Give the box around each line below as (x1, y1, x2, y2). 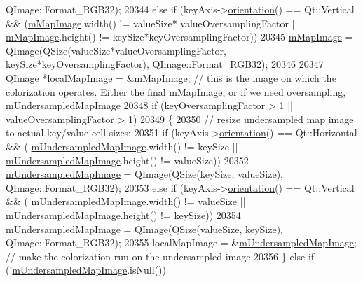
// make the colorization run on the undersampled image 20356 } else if (6, 248, 315, 263)
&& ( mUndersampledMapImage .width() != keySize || (6, 139, 238, 153)
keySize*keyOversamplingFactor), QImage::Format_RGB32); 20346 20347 (6, 57, 324, 71)
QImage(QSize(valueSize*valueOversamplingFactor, (6, 43, 226, 57)
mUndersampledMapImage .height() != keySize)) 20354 (6, 207, 241, 222)
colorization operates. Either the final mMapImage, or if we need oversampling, (6, 84, 346, 99)
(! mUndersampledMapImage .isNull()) (6, 262, 166, 277)
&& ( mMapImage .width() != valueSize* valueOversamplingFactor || (6, 15, 298, 30)
